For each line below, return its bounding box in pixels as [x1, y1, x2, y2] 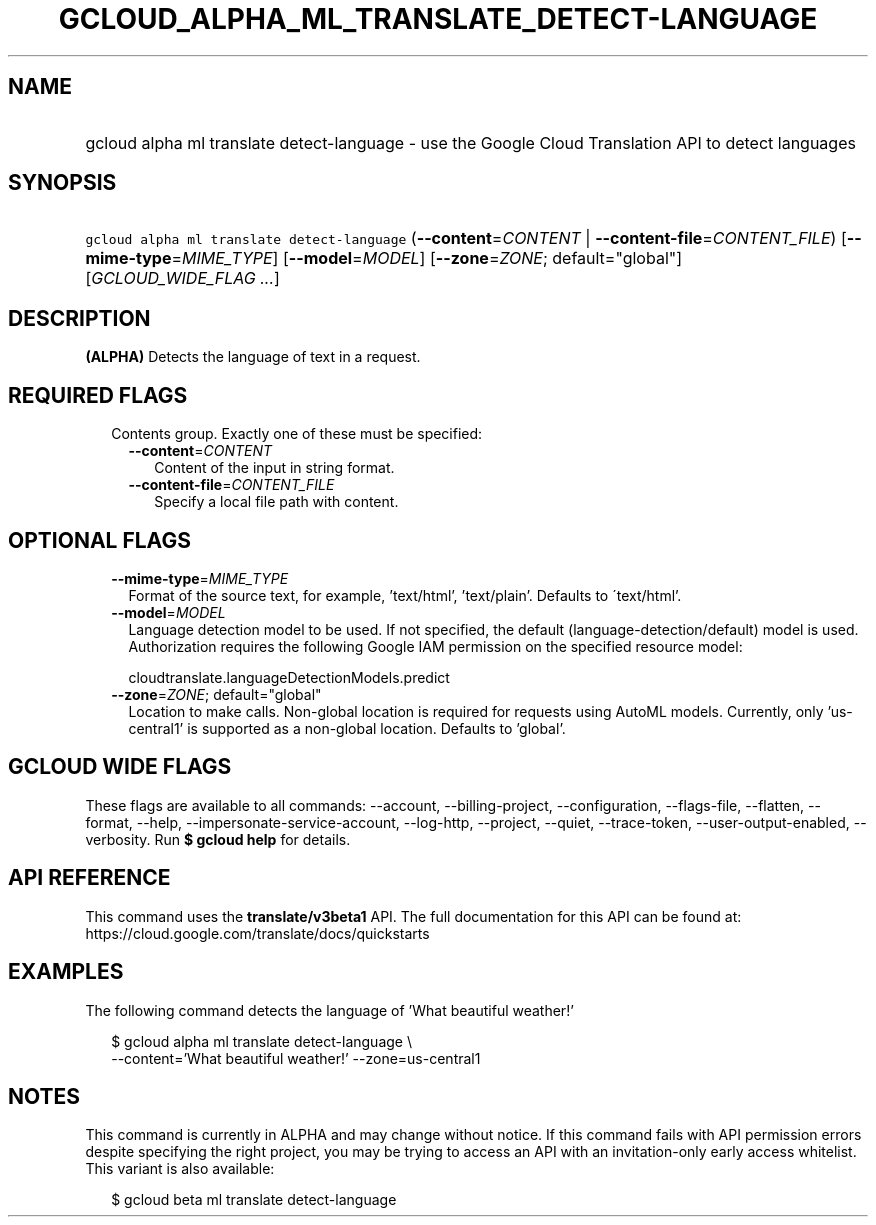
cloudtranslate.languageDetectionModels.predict [128, 668, 450, 686]
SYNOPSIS [8, 170, 117, 196]
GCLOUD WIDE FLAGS [8, 754, 232, 780]
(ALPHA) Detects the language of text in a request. [85, 348, 421, 366]
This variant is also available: [85, 1160, 275, 1178]
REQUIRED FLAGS [8, 382, 188, 408]
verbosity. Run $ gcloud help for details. [85, 830, 351, 848]
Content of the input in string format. [154, 459, 395, 477]
